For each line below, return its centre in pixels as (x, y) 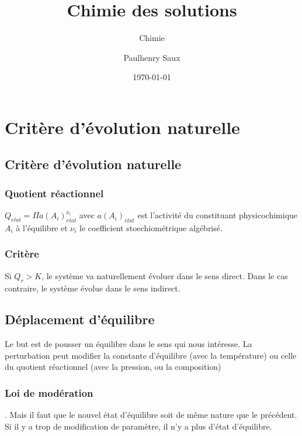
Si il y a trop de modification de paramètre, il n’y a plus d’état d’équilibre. (138, 426)
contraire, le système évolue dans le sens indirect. (93, 288)
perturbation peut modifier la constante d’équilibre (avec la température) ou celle (151, 355)
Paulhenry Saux (152, 57)
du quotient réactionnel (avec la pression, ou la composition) (113, 367)
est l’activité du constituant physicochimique (218, 215)
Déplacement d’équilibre (80, 319)
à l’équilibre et (42, 227)
